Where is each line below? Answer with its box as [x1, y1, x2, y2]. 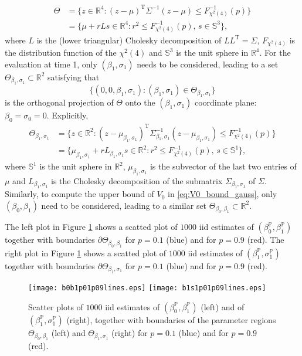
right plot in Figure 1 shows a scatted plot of [5, 246, 167, 259]
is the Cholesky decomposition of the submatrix [50, 174, 223, 187]
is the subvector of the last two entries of [150, 160, 297, 172]
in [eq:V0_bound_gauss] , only [168, 188, 277, 200]
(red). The [247, 233, 284, 246]
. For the [259, 46, 291, 59]
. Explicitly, [46, 109, 89, 121]
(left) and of [201, 300, 245, 313]
